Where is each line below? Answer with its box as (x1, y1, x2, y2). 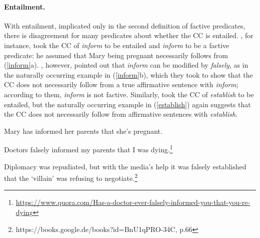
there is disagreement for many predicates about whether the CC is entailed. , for (4, 30, 253, 41)
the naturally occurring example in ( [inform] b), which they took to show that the (4, 69, 253, 80)
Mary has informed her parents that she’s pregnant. (4, 125, 162, 136)
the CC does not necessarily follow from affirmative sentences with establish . (4, 109, 237, 119)
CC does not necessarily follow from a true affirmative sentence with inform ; (4, 79, 238, 90)
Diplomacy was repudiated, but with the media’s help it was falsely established (4, 161, 246, 171)
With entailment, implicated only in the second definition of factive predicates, (4, 20, 245, 31)
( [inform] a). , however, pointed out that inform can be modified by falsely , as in (4, 60, 248, 70)
